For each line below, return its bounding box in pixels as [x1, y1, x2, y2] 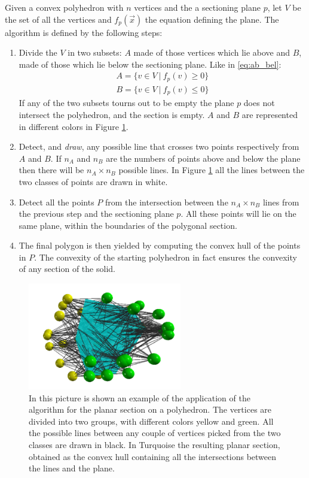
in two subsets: [68, 46, 122, 59]
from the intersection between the [105, 195, 228, 208]
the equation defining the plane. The [145, 13, 279, 25]
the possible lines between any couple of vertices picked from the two [29, 426, 281, 439]
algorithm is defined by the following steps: [5, 26, 163, 38]
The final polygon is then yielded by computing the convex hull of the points [19, 239, 301, 252]
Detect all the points [19, 195, 94, 208]
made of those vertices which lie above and [133, 46, 290, 59]
